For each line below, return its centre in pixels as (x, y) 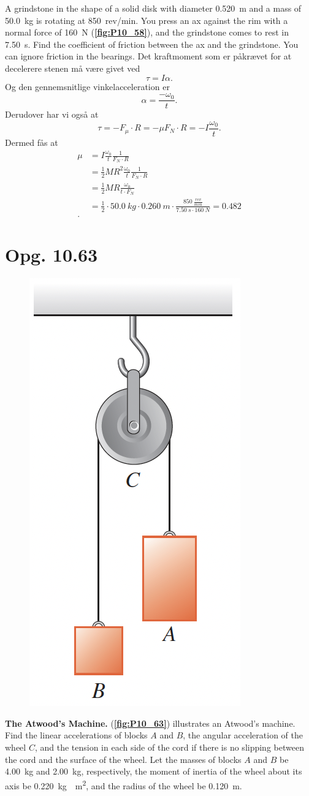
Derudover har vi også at (52, 114)
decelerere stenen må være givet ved (73, 68)
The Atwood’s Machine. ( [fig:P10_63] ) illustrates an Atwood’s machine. (150, 723)
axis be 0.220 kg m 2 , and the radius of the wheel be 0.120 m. (124, 784)
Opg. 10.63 (51, 255)
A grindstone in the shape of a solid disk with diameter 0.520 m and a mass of (153, 8)
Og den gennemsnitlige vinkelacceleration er (87, 86)
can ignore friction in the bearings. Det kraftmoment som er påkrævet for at (148, 56)
